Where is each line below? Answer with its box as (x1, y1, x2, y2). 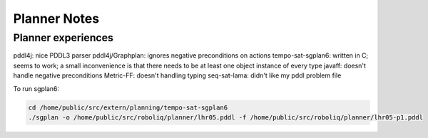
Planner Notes (13, 11, 100, 26)
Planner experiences (13, 31, 114, 44)
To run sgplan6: (13, 84, 60, 92)
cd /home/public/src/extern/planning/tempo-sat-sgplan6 (28, 103, 228, 112)
